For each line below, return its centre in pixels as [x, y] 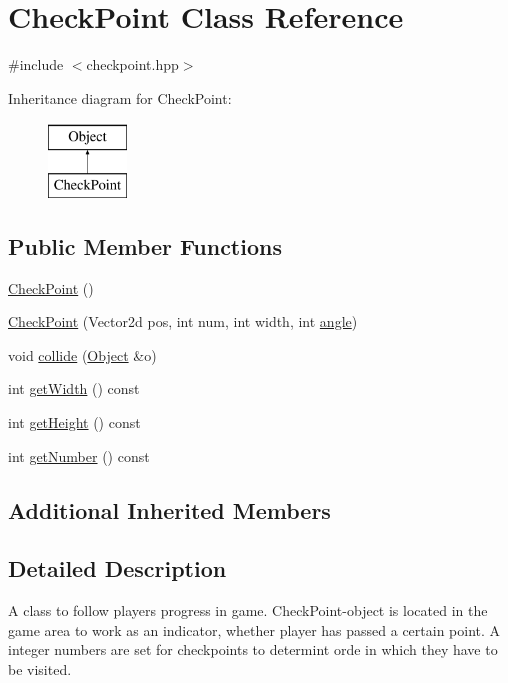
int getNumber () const [79, 455]
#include [36, 64]
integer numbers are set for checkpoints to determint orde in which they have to [253, 649]
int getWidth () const [74, 388]
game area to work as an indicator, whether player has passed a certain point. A [254, 629]
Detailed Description [117, 568]
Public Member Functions [145, 245]
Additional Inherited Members [169, 509]
